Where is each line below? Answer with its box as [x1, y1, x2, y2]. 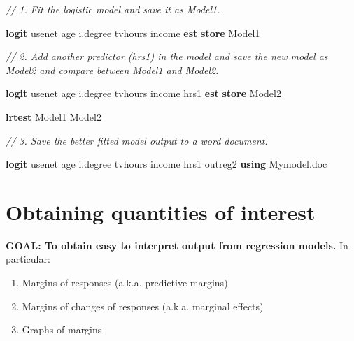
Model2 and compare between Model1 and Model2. [6, 62, 219, 77]
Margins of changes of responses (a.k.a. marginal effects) [22, 298, 264, 313]
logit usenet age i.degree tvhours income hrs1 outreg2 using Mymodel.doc [6, 157, 327, 171]
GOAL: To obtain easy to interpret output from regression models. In [6, 238, 348, 252]
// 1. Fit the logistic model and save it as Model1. [6, 2, 220, 16]
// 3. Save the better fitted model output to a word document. [6, 133, 268, 147]
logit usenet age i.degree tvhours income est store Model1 [6, 25, 260, 40]
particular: [6, 252, 50, 266]
